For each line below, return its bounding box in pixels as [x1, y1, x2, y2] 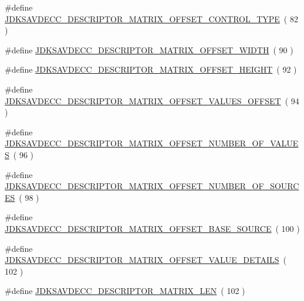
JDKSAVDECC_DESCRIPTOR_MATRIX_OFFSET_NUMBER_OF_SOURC [5, 180, 299, 192]
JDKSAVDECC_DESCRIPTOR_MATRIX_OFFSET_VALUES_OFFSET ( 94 [5, 94, 299, 107]
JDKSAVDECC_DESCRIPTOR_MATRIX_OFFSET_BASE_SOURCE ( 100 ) [5, 222, 300, 234]
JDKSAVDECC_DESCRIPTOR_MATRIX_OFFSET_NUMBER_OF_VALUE [5, 137, 299, 149]
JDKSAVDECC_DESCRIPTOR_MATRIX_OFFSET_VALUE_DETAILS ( [5, 254, 286, 266]
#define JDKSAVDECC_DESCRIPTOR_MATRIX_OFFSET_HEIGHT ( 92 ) [5, 63, 297, 76]
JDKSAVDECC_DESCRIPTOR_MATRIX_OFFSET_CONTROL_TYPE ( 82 [5, 12, 298, 25]
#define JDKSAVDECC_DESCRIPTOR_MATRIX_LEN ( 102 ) [5, 285, 245, 297]
